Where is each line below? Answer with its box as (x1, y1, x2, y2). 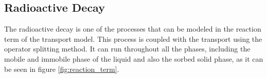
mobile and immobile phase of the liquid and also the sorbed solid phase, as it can (4, 53, 263, 64)
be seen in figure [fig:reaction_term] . (4, 63, 119, 74)
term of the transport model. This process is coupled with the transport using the (4, 33, 262, 44)
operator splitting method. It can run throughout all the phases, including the (4, 43, 251, 54)
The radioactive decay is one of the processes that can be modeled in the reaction (4, 23, 261, 34)
